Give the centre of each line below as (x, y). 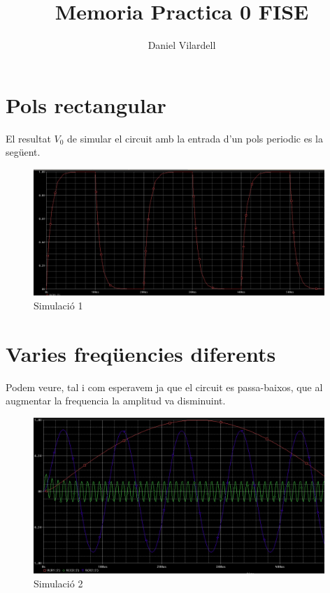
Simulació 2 (58, 583)
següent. (23, 152)
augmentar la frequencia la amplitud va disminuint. (116, 401)
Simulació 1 (58, 305)
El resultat (28, 138)
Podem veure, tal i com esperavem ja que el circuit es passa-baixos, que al (164, 387)
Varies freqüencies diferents (141, 353)
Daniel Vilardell (182, 45)
